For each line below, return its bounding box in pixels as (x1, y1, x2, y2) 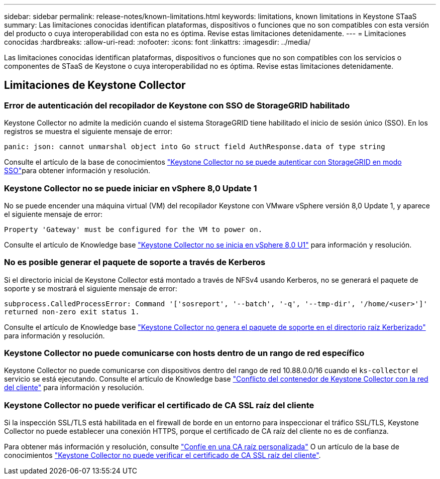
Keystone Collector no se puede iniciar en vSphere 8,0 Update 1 (4, 183, 257, 193)
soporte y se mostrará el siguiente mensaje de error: (4, 284, 177, 293)
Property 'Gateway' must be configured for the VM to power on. (4, 225, 263, 233)
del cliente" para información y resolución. (4, 383, 144, 392)
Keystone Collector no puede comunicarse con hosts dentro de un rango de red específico (4, 348, 365, 358)
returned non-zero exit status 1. (4, 307, 140, 316)
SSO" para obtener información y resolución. (4, 166, 151, 175)
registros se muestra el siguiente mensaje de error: (4, 127, 173, 136)
